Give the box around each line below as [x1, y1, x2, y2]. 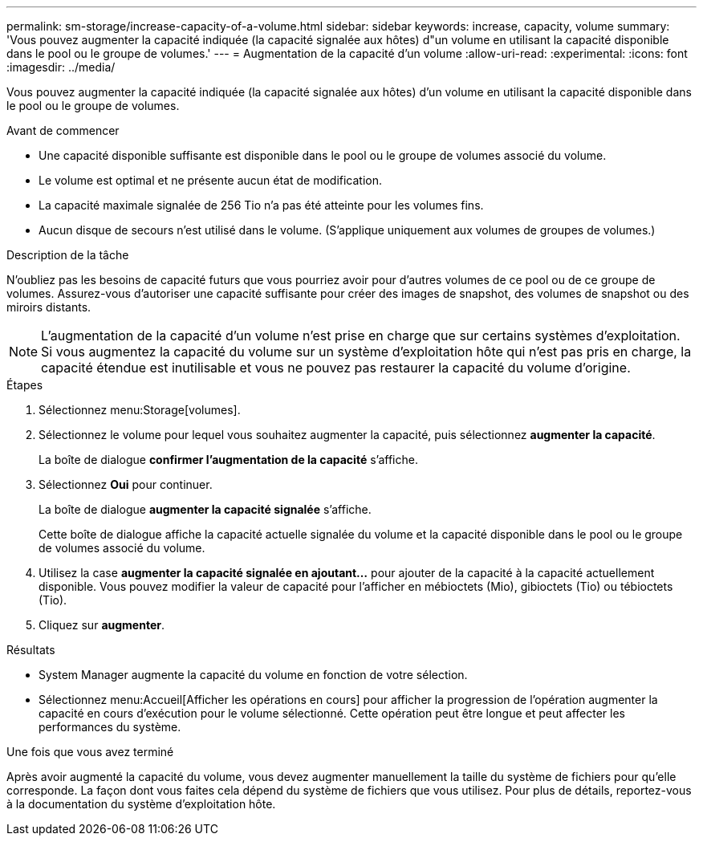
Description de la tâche [6, 248, 129, 262]
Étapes [6, 378, 43, 392]
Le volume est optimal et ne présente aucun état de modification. [39, 173, 383, 187]
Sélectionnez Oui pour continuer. [39, 478, 213, 491]
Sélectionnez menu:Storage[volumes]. [39, 403, 241, 417]
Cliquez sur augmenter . [39, 618, 165, 632]
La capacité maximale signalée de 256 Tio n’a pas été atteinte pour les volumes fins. [39, 198, 484, 212]
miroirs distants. [6, 300, 91, 314]
